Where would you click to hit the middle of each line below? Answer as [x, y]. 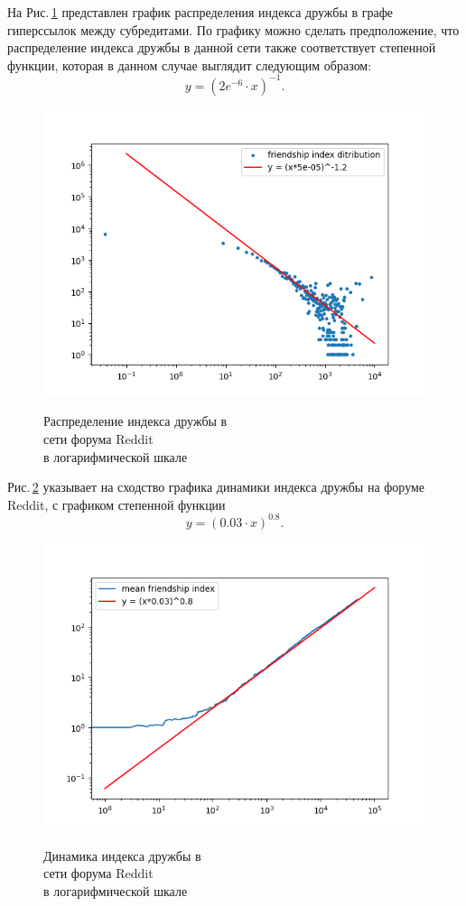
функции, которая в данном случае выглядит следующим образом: [190, 65]
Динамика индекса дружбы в [122, 855]
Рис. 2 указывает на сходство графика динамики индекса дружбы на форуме [216, 487]
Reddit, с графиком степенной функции [116, 504]
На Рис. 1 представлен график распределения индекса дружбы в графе [200, 12]
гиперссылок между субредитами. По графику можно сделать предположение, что [233, 29]
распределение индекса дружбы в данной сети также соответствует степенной [222, 47]
